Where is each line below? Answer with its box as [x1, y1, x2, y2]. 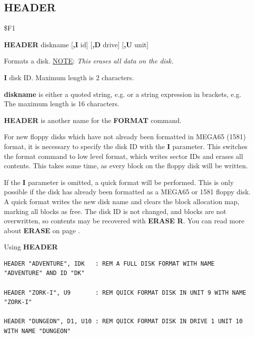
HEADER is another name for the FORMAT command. [4, 115, 182, 125]
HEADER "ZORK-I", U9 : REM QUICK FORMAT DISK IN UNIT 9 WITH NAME [4, 289, 246, 296]
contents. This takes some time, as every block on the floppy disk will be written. [4, 160, 248, 171]
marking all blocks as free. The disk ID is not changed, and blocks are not [4, 206, 227, 216]
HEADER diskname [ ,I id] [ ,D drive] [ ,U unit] [4, 39, 149, 49]
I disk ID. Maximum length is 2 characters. [4, 72, 134, 82]
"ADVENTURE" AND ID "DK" [4, 270, 85, 277]
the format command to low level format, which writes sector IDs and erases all [4, 151, 243, 161]
